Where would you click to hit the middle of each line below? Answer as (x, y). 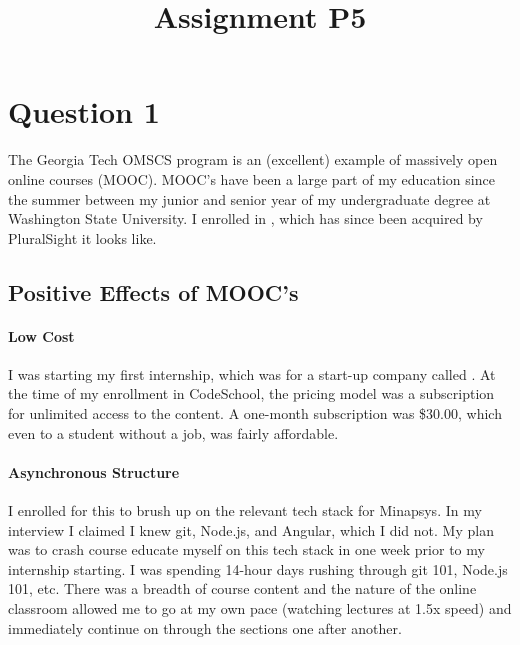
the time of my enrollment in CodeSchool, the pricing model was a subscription (251, 393)
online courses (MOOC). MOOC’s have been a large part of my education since (251, 178)
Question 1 (84, 111)
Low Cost (41, 335)
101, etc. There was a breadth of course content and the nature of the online (242, 588)
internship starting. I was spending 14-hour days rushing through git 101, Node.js (258, 568)
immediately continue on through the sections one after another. (205, 627)
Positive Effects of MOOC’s (153, 291)
